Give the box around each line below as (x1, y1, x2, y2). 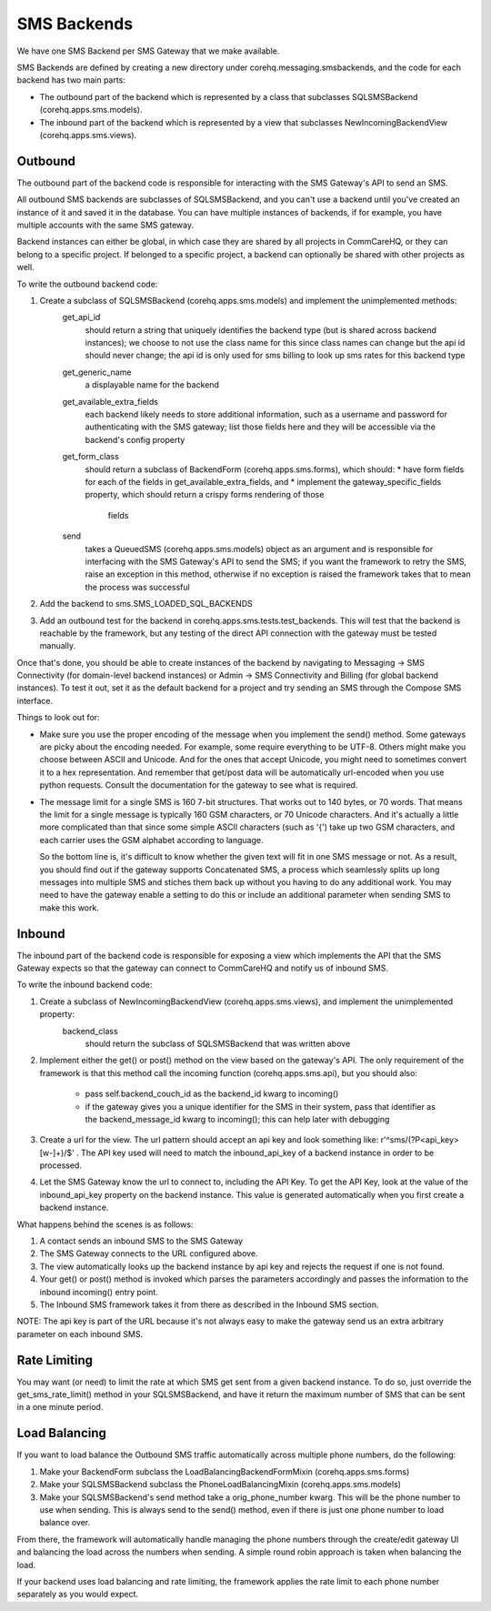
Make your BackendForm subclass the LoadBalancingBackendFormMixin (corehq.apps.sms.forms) (39, 1465, 410, 1477)
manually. (39, 640, 76, 651)
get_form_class (62, 451, 120, 462)
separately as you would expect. (16, 1588, 139, 1600)
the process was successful (85, 581, 190, 592)
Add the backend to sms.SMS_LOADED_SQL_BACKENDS (39, 599, 254, 609)
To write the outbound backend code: (16, 278, 158, 289)
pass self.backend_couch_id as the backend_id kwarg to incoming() (85, 1088, 339, 1100)
